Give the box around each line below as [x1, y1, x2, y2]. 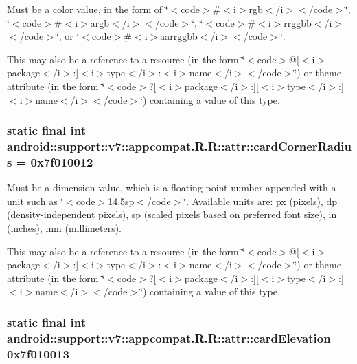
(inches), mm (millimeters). [7, 221, 122, 235]
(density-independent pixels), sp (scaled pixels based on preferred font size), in [7, 207, 337, 222]
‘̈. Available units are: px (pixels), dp [183, 193, 338, 208]
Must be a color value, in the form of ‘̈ [7, 2, 168, 16]
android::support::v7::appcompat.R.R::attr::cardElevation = [7, 329, 345, 346]
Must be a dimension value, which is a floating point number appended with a [7, 180, 336, 195]
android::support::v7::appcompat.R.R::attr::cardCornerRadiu [7, 138, 352, 154]
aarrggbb [160, 29, 198, 43]
